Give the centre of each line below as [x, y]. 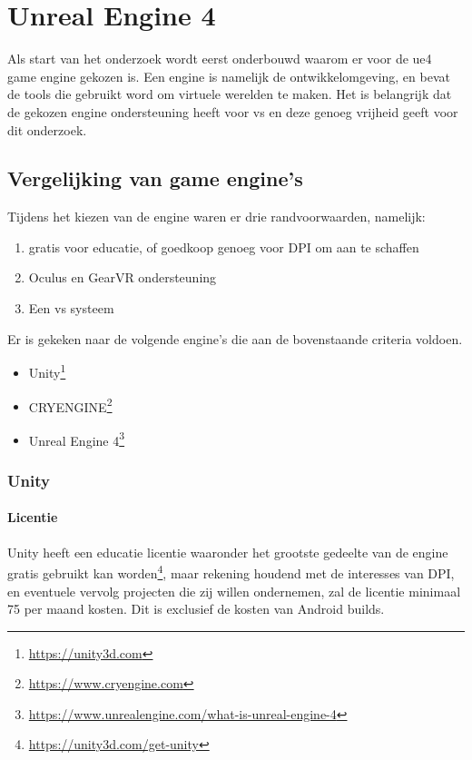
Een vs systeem [71, 308]
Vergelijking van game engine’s [155, 178]
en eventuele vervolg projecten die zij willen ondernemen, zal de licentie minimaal [234, 591]
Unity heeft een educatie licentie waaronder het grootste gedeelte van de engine [228, 552]
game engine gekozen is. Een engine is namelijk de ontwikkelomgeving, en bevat [229, 76]
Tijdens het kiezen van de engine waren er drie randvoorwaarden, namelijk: [216, 217]
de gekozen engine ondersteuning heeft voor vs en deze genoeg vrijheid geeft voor [233, 111]
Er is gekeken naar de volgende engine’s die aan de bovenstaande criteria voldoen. [235, 338]
